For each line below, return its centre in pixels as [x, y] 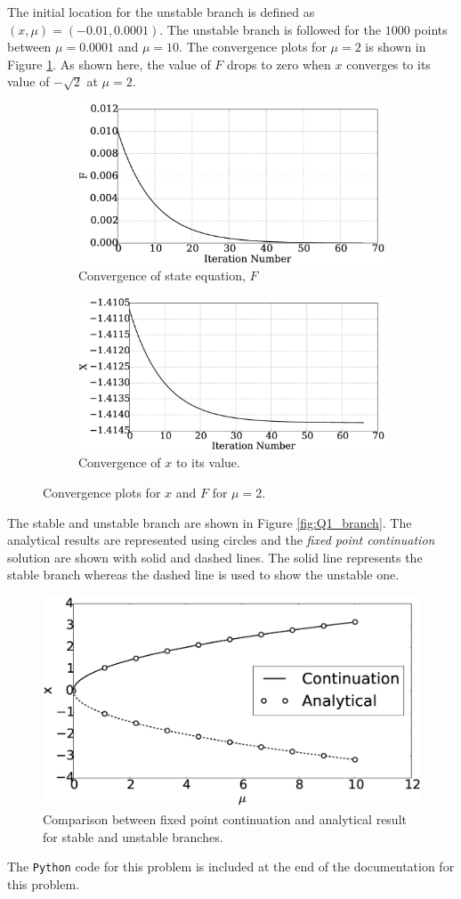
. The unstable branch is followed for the [270, 29]
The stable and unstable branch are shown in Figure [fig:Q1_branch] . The [210, 522]
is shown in [396, 47]
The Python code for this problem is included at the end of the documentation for [231, 867]
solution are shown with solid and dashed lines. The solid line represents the [215, 557]
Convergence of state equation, [162, 275]
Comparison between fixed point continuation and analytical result [225, 819]
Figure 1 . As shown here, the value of [109, 64]
